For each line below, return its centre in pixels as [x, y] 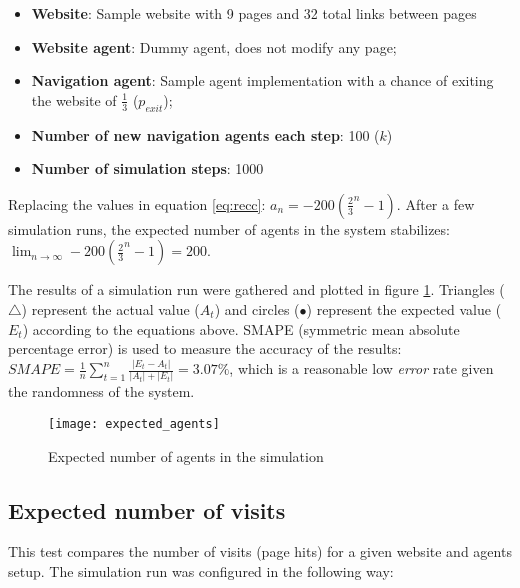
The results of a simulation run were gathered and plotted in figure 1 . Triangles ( [256, 289]
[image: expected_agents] [134, 423]
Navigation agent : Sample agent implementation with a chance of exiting [262, 80]
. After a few [435, 203]
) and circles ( [257, 308]
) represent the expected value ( [404, 308]
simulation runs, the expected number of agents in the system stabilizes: [229, 228]
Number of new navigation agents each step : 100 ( [205, 134]
